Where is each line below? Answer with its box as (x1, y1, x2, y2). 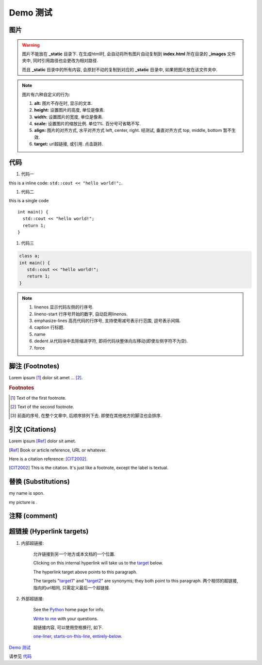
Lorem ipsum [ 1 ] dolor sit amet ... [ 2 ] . (9, 375, 83, 381)
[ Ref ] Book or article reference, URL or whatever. (9, 447, 107, 453)
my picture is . (9, 499, 37, 505)
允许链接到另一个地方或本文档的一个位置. (33, 551, 116, 557)
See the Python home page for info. (33, 607, 105, 613)
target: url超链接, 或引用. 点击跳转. (34, 141, 103, 147)
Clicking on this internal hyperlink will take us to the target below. (33, 560, 164, 566)
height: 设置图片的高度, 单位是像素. (34, 107, 105, 113)
